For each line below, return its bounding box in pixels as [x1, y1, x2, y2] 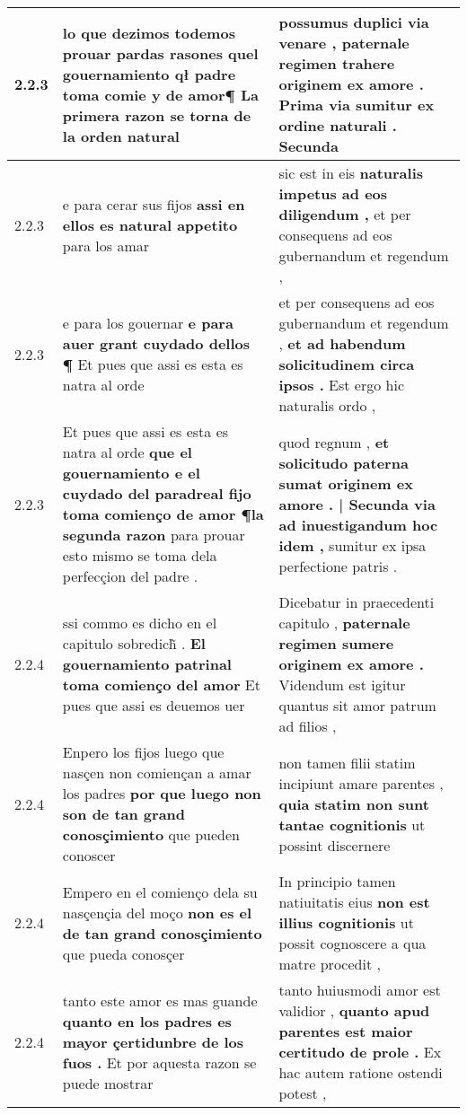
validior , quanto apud [278, 1000, 430, 1021]
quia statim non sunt [278, 793, 429, 814]
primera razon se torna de [62, 104, 251, 126]
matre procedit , [278, 953, 381, 974]
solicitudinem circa [278, 354, 415, 374]
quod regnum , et [278, 431, 390, 452]
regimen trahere [278, 53, 395, 74]
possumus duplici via [278, 12, 429, 32]
